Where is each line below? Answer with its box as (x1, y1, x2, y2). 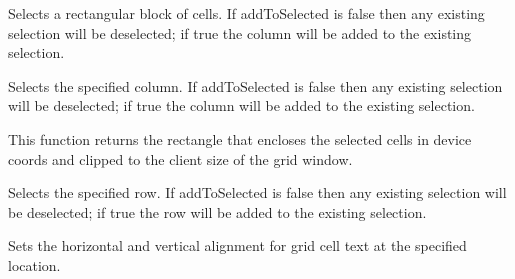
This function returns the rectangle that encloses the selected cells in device (8, 128, 472, 149)
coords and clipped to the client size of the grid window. (8, 148, 353, 169)
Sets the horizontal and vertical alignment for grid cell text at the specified (8, 235, 467, 256)
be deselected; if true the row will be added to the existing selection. (8, 201, 427, 222)
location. (8, 254, 61, 275)
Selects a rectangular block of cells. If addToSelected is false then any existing (8, 3, 485, 23)
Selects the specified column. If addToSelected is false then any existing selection (8, 75, 503, 96)
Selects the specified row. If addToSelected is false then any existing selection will (8, 182, 507, 203)
